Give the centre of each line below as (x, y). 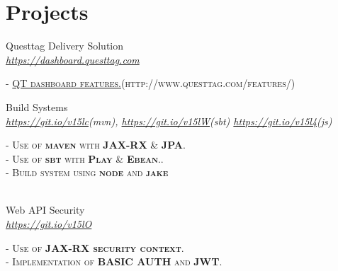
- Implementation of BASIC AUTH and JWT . (114, 261)
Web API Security (45, 210)
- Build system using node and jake (87, 172)
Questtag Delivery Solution (64, 46)
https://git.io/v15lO (49, 224)
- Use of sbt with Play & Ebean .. (85, 158)
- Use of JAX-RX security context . (95, 247)
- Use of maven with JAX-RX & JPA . (96, 145)
